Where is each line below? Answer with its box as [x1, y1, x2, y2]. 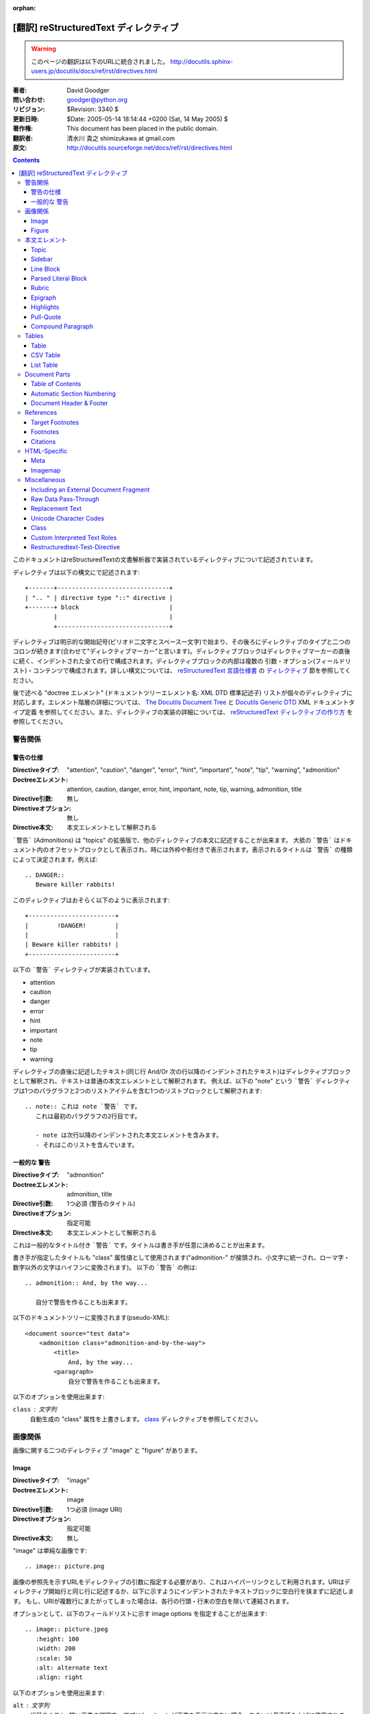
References [25, 409, 58, 417]
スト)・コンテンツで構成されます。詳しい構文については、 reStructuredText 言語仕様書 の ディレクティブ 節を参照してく [12, 666, 351, 675]
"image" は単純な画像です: [12, 1547, 88, 1555]
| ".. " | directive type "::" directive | [25, 594, 173, 601]
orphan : [12, 4, 36, 12]
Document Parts [25, 370, 71, 378]
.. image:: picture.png [25, 1562, 105, 1570]
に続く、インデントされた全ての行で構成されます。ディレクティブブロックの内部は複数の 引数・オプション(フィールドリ [12, 657, 351, 665]
